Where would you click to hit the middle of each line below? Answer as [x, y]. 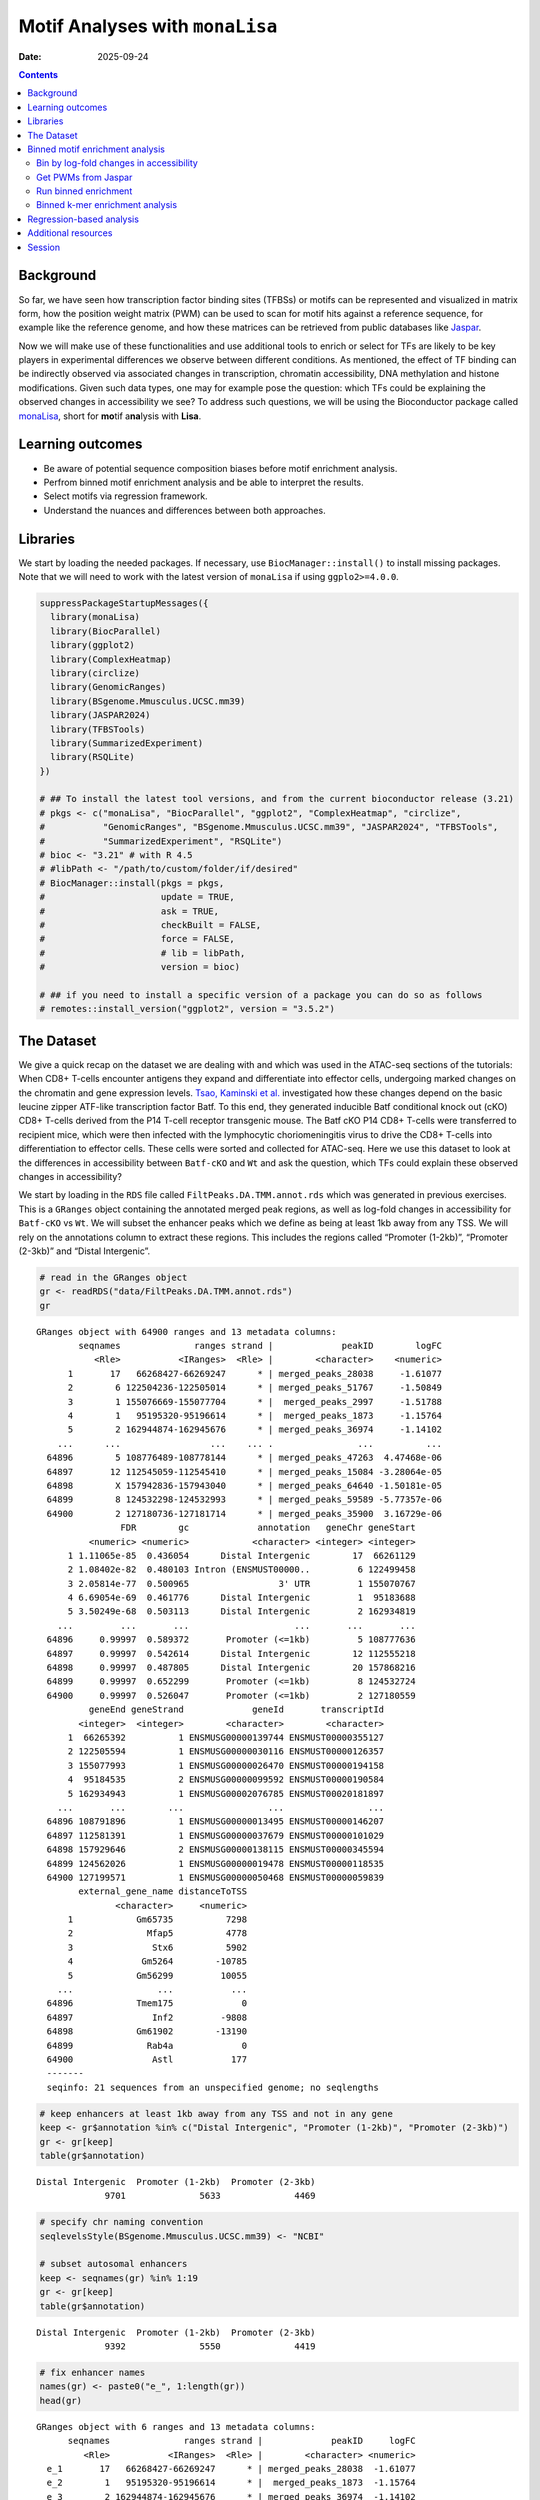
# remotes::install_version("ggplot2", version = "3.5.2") [187, 1009]
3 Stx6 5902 [157, 1947]
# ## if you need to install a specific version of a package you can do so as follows [261, 994]
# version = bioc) [139, 967]
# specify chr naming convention [121, 2222]
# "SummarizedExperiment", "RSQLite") [161, 841]
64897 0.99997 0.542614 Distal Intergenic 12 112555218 [231, 1653]
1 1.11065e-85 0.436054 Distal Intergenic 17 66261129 [241, 1555]
